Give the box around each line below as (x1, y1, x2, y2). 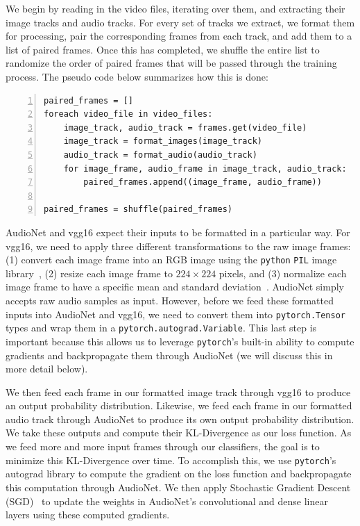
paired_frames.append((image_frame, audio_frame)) (83, 177, 322, 188)
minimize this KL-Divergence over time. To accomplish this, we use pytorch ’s (6, 452, 336, 467)
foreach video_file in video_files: (44, 109, 213, 120)
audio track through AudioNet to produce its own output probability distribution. (6, 411, 354, 426)
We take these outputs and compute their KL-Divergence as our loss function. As (6, 425, 352, 440)
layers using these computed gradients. (6, 507, 170, 522)
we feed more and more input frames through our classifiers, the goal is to (6, 439, 320, 454)
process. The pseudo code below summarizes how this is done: (6, 69, 268, 83)
